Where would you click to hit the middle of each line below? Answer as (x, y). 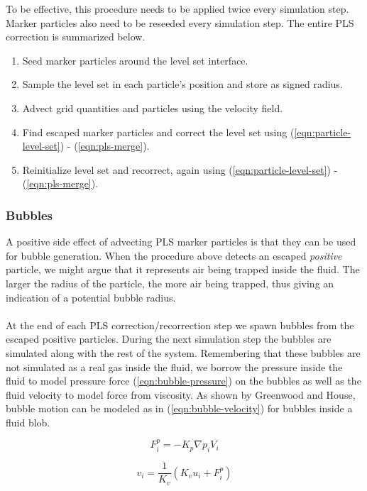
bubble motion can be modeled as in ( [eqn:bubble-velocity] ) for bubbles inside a (179, 408)
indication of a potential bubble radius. (91, 297)
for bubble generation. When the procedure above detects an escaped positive (174, 255)
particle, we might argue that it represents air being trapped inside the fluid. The (183, 269)
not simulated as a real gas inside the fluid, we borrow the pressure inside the (174, 366)
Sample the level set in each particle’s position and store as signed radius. (182, 84)
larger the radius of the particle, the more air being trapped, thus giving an (170, 283)
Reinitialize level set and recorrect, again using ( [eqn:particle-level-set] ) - (180, 169)
